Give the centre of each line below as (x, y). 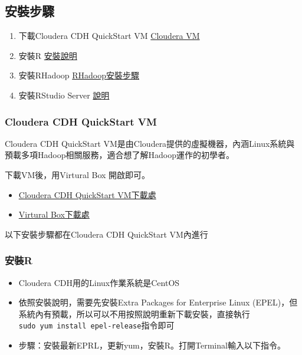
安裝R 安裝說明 (48, 55)
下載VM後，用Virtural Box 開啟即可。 (78, 174)
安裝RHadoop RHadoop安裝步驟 (79, 75)
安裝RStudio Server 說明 (64, 95)
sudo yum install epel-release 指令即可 (96, 325)
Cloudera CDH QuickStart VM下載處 (87, 194)
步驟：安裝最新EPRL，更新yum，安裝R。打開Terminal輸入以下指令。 (152, 345)
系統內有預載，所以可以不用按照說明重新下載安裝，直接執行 (134, 313)
